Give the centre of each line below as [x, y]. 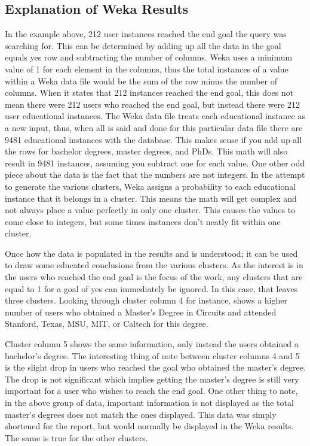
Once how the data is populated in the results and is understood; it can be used [151, 253]
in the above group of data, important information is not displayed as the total [149, 403]
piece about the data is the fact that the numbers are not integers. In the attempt [155, 175]
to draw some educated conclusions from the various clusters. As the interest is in [154, 265]
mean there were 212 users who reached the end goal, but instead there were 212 [152, 104]
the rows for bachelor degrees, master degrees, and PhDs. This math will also [146, 151]
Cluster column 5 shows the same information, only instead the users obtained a [152, 344]
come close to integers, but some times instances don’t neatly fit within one [143, 221]
